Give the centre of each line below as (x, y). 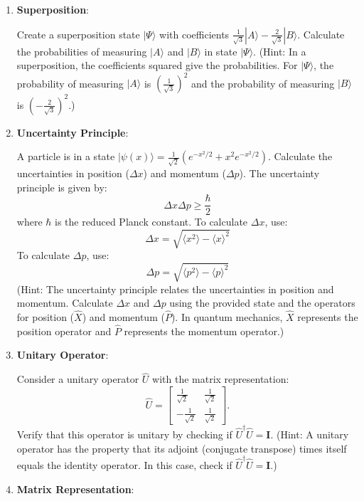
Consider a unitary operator (78, 379)
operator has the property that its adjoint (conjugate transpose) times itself (182, 448)
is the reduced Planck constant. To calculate (151, 222)
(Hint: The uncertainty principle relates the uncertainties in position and (175, 289)
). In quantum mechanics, (227, 317)
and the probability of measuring (263, 83)
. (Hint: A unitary (310, 434)
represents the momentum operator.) (204, 331)
